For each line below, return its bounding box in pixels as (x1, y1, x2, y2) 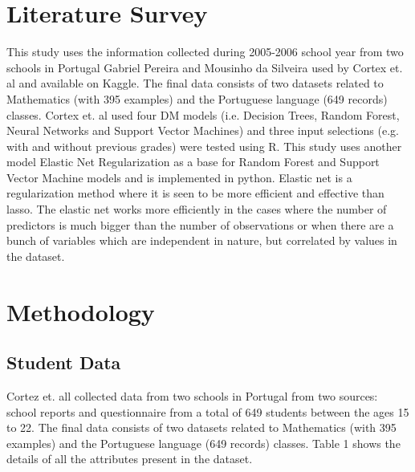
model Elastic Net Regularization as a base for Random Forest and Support (6, 153, 380, 170)
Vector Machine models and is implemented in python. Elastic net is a (6, 169, 352, 185)
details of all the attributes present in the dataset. (6, 450, 253, 467)
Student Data (6, 350, 121, 375)
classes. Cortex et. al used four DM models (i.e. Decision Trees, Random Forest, (6, 106, 400, 123)
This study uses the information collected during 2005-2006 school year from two (6, 43, 404, 60)
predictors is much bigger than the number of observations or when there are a (6, 216, 394, 233)
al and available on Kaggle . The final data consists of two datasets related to (6, 75, 384, 92)
